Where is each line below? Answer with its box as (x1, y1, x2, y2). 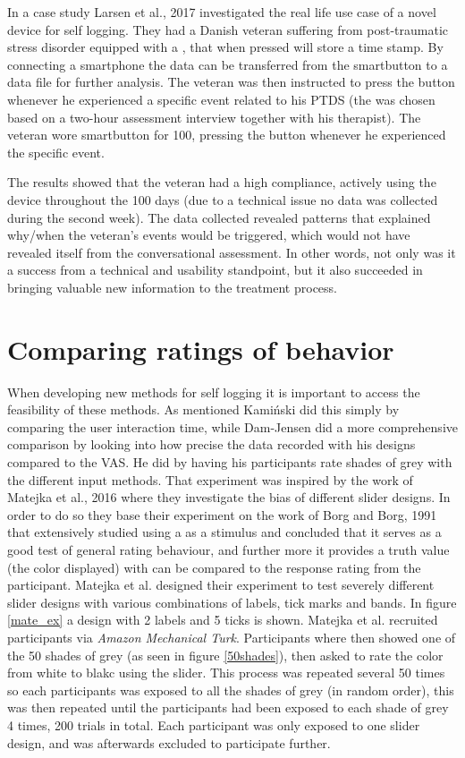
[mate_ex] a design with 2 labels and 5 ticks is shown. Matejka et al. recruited (7, 610, 438, 629)
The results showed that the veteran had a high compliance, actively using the (7, 173, 436, 192)
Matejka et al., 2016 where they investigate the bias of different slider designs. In (7, 488, 451, 507)
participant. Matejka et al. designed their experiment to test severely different (7, 575, 435, 594)
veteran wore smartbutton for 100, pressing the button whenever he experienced (7, 125, 446, 144)
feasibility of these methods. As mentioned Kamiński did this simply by (7, 400, 400, 419)
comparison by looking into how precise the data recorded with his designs (7, 435, 416, 454)
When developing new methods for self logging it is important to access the (7, 382, 420, 401)
